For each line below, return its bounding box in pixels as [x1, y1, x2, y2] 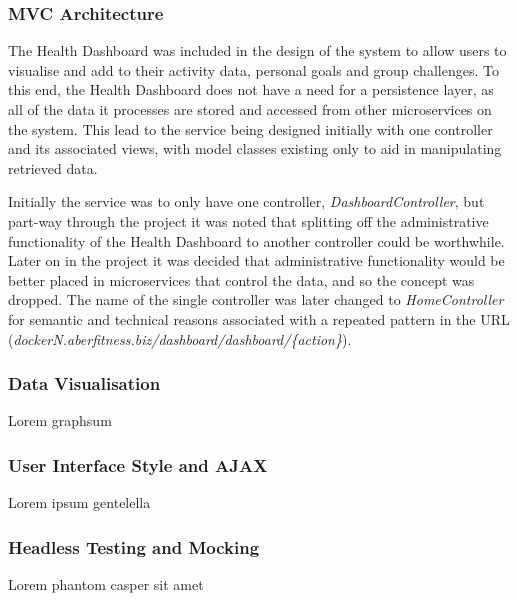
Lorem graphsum [8, 410, 112, 431]
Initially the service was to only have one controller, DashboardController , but [8, 191, 485, 212]
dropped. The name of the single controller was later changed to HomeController [8, 289, 504, 310]
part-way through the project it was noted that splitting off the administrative [8, 210, 489, 231]
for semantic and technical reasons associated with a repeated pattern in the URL [8, 308, 510, 329]
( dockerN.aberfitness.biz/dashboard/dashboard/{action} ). [8, 328, 352, 349]
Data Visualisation [8, 371, 161, 396]
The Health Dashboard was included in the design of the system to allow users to [8, 40, 507, 61]
